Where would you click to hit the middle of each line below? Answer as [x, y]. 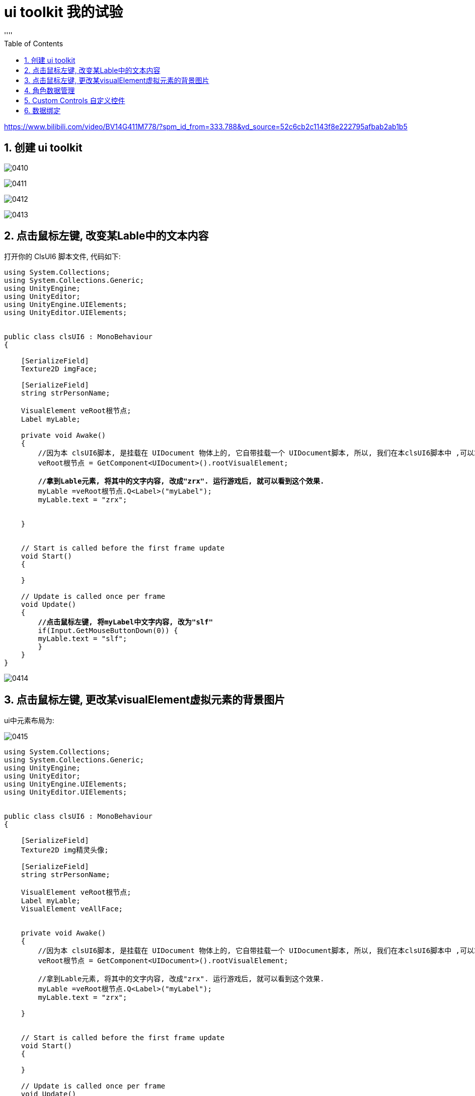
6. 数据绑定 [43, 110]
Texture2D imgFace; [59, 369]
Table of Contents [34, 43]
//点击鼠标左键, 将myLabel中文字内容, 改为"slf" [126, 622]
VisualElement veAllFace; [72, 909]
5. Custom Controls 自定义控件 [75, 100]
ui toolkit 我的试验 [64, 12]
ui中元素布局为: [29, 721]
